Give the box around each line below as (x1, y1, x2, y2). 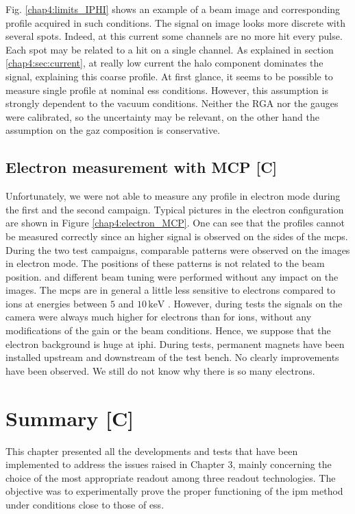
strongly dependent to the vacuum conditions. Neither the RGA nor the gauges (5, 96, 339, 110)
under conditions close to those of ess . (5, 497, 164, 511)
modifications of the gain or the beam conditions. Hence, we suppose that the (5, 323, 331, 338)
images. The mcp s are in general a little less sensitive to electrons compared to (5, 283, 336, 297)
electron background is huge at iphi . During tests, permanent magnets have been (5, 336, 345, 351)
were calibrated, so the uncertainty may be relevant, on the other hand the (5, 109, 319, 124)
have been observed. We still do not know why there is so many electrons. (5, 363, 315, 377)
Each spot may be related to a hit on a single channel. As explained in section (5, 42, 334, 56)
